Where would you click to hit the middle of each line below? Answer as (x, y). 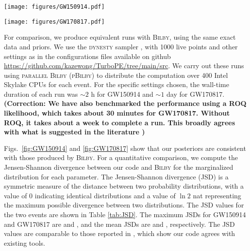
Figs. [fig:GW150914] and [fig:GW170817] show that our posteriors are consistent (125, 148)
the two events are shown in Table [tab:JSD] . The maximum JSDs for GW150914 (125, 214)
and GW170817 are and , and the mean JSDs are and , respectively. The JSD (119, 224)
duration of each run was (41, 94)
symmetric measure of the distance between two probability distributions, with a (124, 186)
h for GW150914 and (122, 94)
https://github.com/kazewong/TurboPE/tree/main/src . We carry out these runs (124, 66)
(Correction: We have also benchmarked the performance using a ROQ (125, 103)
